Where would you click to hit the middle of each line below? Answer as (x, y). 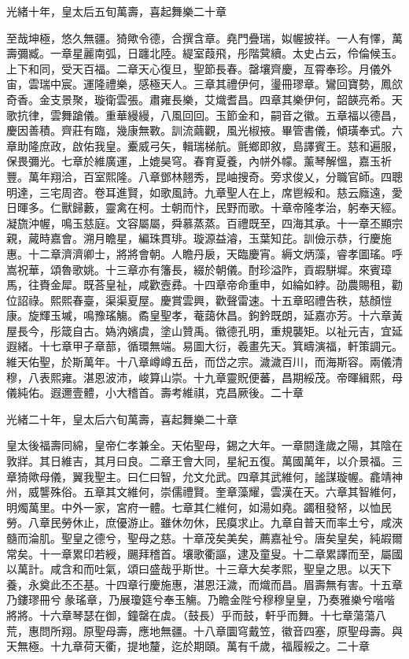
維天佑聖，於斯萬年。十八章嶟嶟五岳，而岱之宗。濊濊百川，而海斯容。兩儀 (199, 362)
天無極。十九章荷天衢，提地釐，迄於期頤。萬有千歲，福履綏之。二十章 (188, 646)
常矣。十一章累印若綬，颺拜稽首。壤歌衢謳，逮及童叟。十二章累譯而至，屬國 (204, 553)
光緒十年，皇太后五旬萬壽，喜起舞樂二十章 (116, 11)
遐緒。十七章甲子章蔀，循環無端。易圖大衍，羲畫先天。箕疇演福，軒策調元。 (204, 346)
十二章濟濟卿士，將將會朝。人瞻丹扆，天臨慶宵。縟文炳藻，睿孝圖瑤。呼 (215, 253)
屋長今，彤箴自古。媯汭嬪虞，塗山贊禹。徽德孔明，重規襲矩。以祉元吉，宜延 (204, 330)
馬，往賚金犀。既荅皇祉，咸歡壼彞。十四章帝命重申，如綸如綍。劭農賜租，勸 (204, 285)
